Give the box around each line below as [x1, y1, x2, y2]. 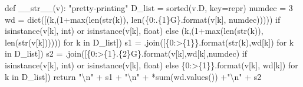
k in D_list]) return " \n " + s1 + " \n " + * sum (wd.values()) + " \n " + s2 [5, 70, 262, 82]
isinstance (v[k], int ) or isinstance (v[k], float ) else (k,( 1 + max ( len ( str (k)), [5, 25, 264, 37]
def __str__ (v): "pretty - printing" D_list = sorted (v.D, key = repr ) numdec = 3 [5, 2, 293, 13]
